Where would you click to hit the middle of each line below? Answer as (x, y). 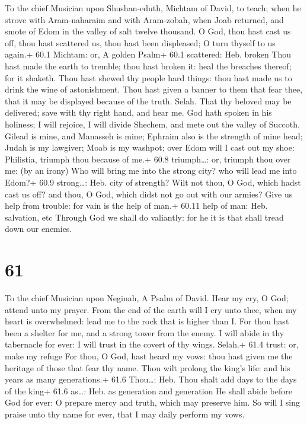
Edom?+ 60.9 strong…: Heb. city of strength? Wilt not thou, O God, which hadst (153, 182)
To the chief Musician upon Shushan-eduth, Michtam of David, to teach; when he (153, 8)
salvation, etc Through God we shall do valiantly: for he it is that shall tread (144, 217)
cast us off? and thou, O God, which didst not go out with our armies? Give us (149, 194)
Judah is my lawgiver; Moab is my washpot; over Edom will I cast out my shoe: (150, 147)
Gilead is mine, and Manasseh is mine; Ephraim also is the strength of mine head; (154, 136)
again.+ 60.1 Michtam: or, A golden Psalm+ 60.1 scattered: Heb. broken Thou (148, 54)
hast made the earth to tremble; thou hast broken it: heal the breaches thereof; (148, 66)
